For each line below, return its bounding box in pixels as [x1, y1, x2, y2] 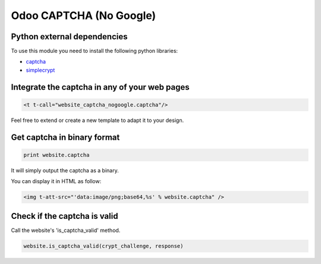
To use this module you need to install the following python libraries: [11, 48, 178, 55]
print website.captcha [23, 152, 90, 158]
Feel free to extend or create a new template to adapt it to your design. [11, 117, 184, 124]
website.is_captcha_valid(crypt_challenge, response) [23, 243, 184, 249]
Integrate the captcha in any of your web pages [11, 82, 190, 92]
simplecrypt [26, 66, 55, 74]
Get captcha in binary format [11, 132, 120, 142]
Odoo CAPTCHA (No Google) [11, 9, 156, 22]
